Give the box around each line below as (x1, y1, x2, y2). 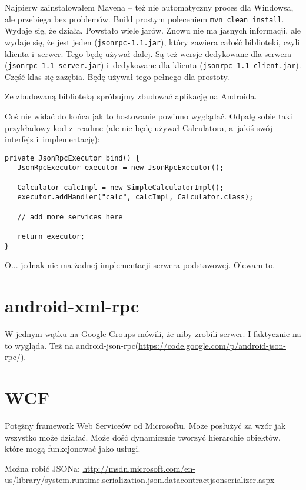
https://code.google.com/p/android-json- (138, 339, 286, 351)
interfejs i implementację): (5, 133, 100, 145)
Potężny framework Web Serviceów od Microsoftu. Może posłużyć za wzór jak (5, 419, 286, 431)
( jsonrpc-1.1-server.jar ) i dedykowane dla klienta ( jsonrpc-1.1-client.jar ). (5, 59, 301, 71)
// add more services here (17, 212, 123, 221)
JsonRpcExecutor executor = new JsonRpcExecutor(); (17, 164, 224, 172)
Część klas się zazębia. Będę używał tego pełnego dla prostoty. (5, 70, 229, 82)
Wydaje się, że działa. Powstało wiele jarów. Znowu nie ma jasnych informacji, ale (5, 24, 301, 36)
